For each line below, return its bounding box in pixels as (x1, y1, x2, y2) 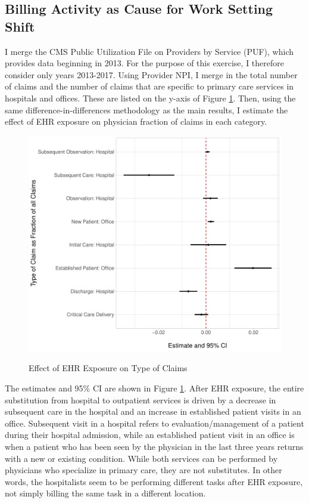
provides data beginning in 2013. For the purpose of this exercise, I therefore (5, 57, 284, 69)
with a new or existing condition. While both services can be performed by (5, 452, 278, 464)
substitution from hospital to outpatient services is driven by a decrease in (5, 393, 276, 406)
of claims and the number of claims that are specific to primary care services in (5, 80, 294, 92)
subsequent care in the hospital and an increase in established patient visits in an (5, 405, 301, 418)
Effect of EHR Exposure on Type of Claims (29, 362, 188, 374)
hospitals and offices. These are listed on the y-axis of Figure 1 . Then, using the (5, 91, 296, 104)
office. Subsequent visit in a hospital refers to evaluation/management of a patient (5, 416, 304, 429)
